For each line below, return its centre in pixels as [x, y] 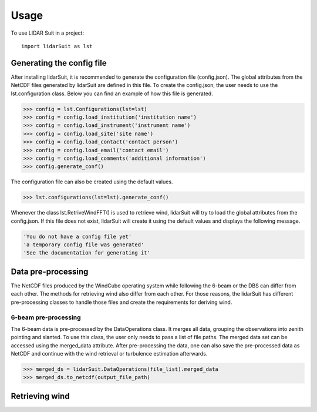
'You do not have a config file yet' [77, 236]
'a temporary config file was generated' [84, 245]
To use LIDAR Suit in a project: [48, 33]
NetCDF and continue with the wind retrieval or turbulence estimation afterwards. [109, 354]
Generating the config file [59, 63]
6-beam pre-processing [46, 317]
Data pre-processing [50, 271]
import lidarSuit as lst [57, 46]
